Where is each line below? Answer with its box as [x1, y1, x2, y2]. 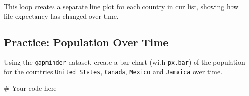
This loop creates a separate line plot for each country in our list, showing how [4, 1, 239, 11]
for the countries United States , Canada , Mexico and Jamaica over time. [4, 67, 223, 77]
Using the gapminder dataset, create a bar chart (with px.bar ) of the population [4, 57, 245, 67]
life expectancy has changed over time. [4, 11, 119, 21]
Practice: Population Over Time [4, 34, 169, 49]
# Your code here [4, 82, 57, 93]
